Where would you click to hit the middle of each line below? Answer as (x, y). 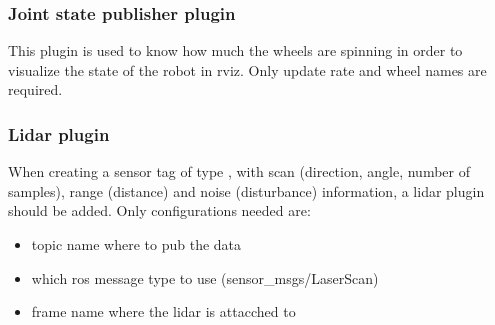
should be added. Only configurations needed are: (159, 210)
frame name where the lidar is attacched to (163, 311)
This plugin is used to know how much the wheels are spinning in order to (235, 50)
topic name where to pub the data (136, 244)
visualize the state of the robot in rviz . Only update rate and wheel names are (247, 69)
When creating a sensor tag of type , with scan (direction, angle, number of (239, 171)
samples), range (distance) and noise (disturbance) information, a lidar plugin (246, 190)
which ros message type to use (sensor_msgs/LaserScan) (205, 277)
